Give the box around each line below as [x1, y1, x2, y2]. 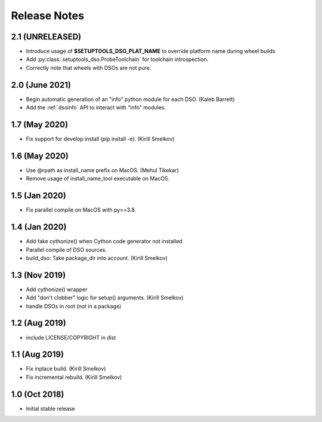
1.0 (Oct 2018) [11, 389, 64, 399]
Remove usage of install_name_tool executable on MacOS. [26, 175, 170, 182]
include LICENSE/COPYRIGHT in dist [26, 334, 116, 341]
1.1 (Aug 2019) [11, 350, 64, 360]
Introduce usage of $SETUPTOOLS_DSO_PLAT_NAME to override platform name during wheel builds [26, 48, 275, 55]
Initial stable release [26, 405, 75, 412]
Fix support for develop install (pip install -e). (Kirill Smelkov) [26, 135, 175, 143]
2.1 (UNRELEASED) [11, 32, 82, 42]
